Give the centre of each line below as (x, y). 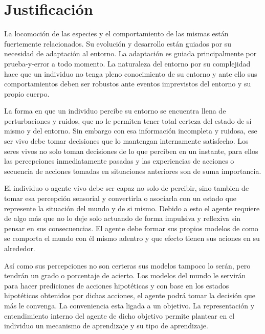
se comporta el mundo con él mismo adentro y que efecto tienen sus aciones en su (132, 238)
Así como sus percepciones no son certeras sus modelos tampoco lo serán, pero (127, 265)
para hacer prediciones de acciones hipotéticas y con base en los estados (117, 285)
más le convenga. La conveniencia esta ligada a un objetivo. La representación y (129, 305)
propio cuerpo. (27, 93)
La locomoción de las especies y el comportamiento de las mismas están (116, 34)
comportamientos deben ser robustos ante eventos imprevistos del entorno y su (128, 84)
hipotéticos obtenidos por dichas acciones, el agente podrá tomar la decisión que (130, 295)
